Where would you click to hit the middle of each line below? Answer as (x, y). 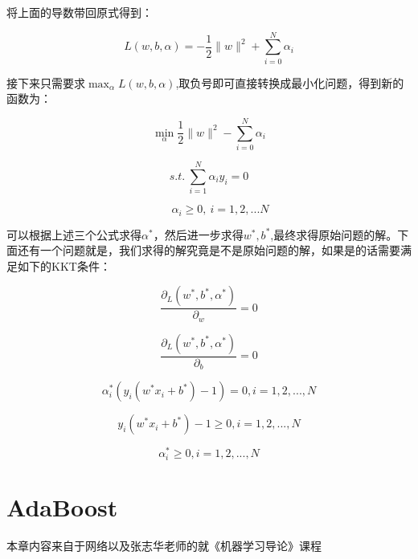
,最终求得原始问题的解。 (334, 234)
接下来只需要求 (46, 82)
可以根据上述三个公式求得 (74, 234)
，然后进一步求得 (198, 234)
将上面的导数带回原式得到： (80, 12)
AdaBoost (62, 507)
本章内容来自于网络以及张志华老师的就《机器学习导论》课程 (164, 546)
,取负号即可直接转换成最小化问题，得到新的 (290, 82)
